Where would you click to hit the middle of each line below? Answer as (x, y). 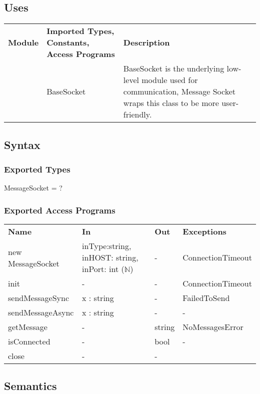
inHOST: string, (110, 257)
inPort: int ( (103, 269)
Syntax (22, 144)
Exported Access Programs (60, 210)
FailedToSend (206, 298)
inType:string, (107, 246)
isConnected (29, 341)
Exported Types (37, 169)
